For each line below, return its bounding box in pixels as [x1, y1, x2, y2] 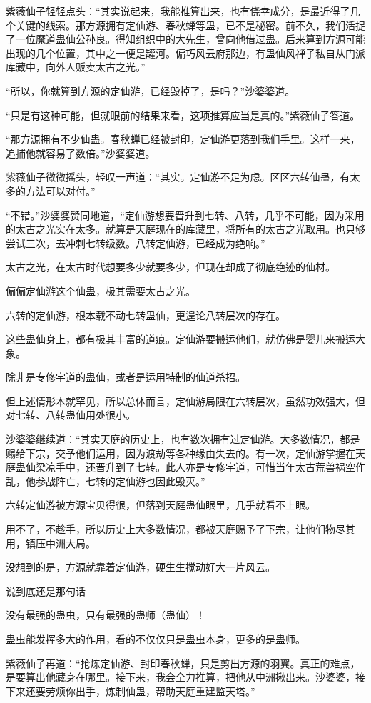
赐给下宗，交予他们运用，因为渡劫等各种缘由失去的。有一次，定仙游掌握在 [6, 445, 355, 460]
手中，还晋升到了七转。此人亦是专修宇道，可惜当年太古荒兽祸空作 [55, 459, 365, 474]
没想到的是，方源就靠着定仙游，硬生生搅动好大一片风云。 [6, 559, 275, 574]
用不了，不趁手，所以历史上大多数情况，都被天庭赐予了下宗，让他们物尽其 [6, 522, 355, 537]
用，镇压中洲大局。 [6, 535, 96, 550]
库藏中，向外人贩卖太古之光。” [6, 59, 146, 74]
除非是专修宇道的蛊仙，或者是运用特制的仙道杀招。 [6, 369, 245, 384]
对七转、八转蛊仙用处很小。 [6, 407, 136, 422]
